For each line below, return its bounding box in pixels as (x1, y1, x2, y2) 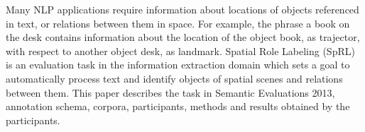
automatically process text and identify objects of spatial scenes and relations (6, 71, 343, 85)
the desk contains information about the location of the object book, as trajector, (6, 30, 360, 44)
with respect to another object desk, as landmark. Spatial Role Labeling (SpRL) (6, 43, 355, 58)
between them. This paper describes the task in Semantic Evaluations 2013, (6, 85, 335, 100)
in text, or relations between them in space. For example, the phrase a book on (6, 16, 350, 30)
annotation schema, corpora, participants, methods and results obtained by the (6, 99, 350, 114)
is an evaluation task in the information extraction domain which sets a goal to (6, 57, 350, 72)
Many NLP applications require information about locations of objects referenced (6, 2, 359, 16)
